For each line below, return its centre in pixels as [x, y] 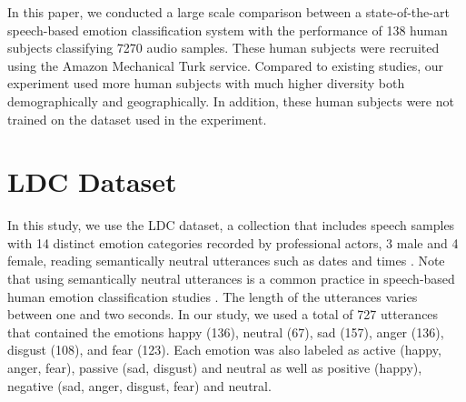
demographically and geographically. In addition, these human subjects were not [231, 100]
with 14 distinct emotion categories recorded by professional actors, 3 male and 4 [233, 242]
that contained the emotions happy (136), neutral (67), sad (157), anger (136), [226, 332]
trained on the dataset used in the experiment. [137, 119]
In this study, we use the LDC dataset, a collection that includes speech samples [231, 225]
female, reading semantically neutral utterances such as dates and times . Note [226, 261]
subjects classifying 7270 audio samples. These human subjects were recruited [223, 48]
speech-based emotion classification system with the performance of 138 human [228, 30]
